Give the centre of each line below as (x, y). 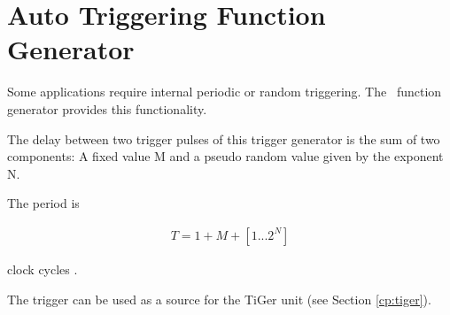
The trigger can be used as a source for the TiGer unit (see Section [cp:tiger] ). (219, 299)
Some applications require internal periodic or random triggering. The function (225, 92)
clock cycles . (43, 269)
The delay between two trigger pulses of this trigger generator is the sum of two (224, 138)
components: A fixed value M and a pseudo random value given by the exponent (225, 156)
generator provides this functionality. (107, 108)
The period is (43, 203)
